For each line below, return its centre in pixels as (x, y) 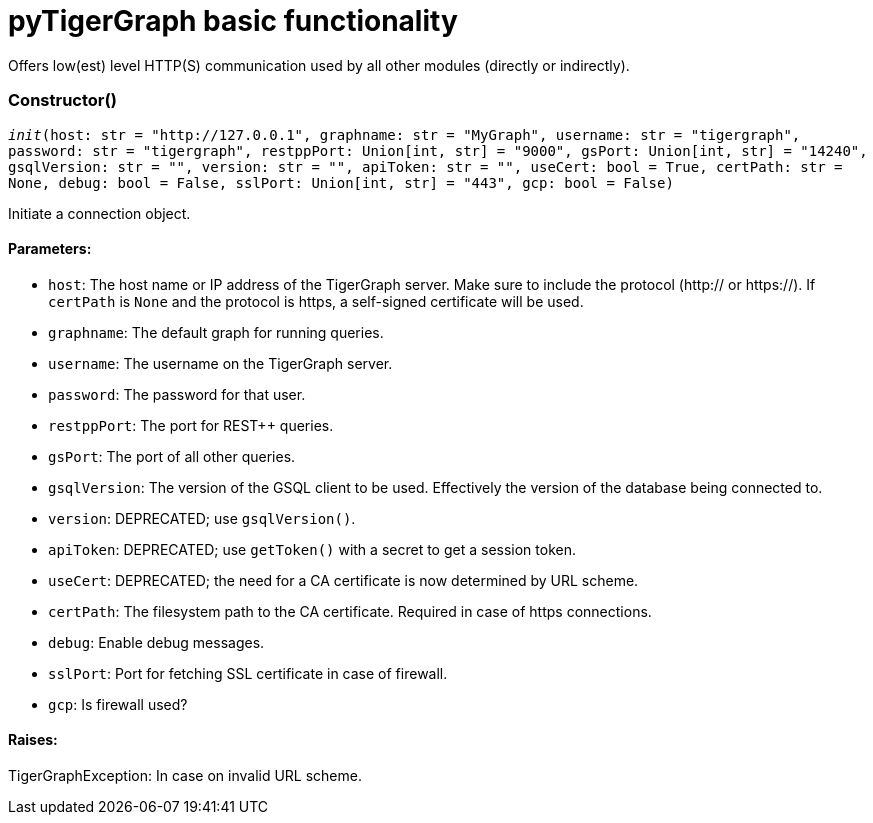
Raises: (33, 740)
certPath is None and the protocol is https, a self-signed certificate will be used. (316, 301)
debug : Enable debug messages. (156, 642)
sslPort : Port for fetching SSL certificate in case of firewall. (248, 673)
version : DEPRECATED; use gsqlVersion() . (202, 518)
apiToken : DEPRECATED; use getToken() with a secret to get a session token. (312, 549)
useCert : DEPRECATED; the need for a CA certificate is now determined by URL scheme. (343, 580)
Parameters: (50, 249)
